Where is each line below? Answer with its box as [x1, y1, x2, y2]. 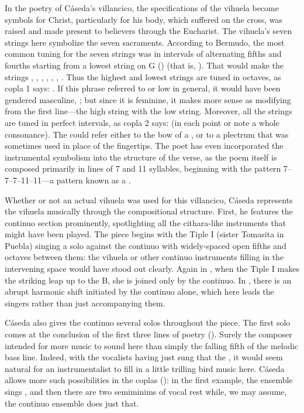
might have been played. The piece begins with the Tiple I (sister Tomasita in [5, 228, 284, 240]
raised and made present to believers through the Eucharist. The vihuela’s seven [5, 25, 292, 37]
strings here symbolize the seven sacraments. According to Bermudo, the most [5, 36, 285, 48]
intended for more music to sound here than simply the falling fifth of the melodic [5, 339, 299, 351]
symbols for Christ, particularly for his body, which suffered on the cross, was [5, 13, 282, 25]
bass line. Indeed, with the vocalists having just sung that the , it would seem [5, 351, 283, 363]
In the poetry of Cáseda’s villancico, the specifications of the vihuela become [5, 2, 279, 13]
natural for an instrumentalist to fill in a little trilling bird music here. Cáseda [5, 362, 285, 374]
